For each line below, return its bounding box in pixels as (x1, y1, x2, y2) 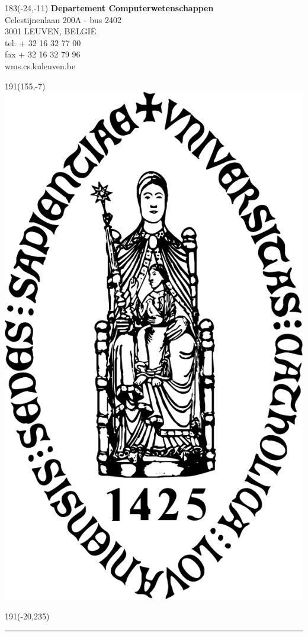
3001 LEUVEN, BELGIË (5, 25, 97, 37)
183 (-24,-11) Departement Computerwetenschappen (5, 2, 214, 14)
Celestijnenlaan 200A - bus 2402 (5, 13, 121, 25)
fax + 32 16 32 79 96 (5, 48, 81, 60)
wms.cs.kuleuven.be (5, 59, 76, 72)
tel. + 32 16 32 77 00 (5, 36, 81, 49)
